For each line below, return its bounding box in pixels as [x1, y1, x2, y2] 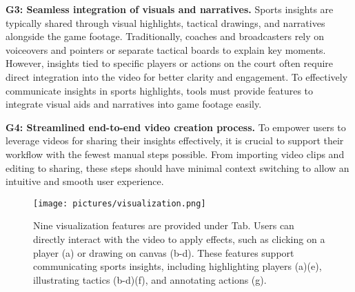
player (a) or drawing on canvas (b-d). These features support [33, 245, 294, 260]
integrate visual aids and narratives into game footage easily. [6, 97, 262, 111]
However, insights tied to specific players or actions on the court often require [6, 56, 334, 70]
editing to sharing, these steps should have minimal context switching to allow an [6, 160, 349, 175]
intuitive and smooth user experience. [6, 174, 164, 188]
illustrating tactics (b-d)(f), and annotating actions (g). [33, 272, 267, 286]
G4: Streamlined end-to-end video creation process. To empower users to [6, 119, 346, 134]
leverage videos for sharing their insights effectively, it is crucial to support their [6, 133, 344, 148]
